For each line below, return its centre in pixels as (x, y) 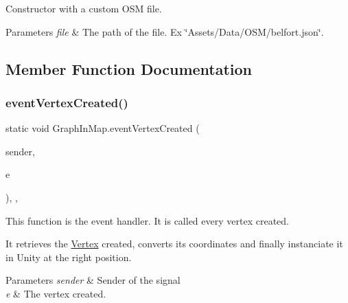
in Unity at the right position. (69, 257)
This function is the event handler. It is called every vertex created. (147, 220)
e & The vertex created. (56, 293)
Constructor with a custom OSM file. (84, 8)
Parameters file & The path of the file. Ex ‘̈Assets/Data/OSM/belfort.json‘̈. (165, 31)
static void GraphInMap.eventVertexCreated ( (103, 128)
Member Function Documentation (129, 68)
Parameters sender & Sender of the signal (93, 280)
